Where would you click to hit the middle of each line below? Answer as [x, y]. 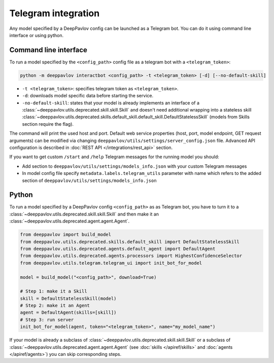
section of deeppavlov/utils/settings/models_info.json [89, 180]
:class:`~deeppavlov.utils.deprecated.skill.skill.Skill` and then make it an [84, 214]
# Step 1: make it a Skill [54, 291]
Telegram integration [55, 13]
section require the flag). [48, 124]
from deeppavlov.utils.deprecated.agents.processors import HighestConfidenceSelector [131, 256]
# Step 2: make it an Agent [55, 306]
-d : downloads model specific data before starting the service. [88, 96]
